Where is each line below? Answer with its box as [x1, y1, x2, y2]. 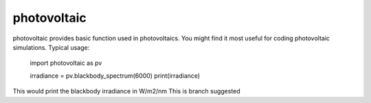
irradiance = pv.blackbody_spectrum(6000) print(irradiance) [30, 72, 201, 80]
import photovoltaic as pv [30, 59, 102, 68]
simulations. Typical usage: [12, 43, 90, 51]
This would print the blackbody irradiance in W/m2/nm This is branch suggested [12, 87, 240, 95]
